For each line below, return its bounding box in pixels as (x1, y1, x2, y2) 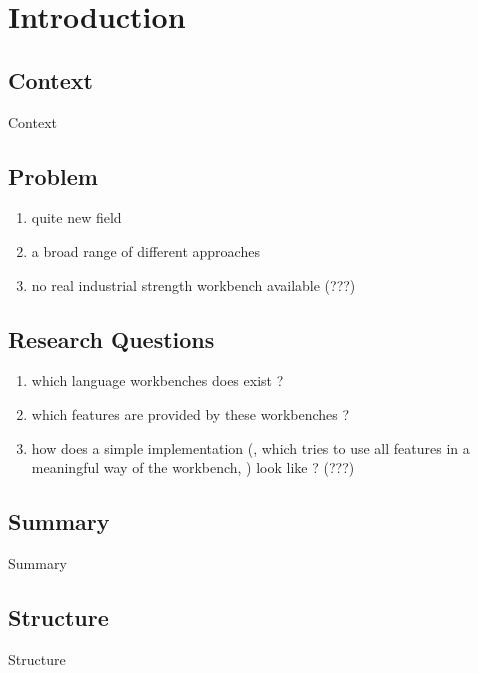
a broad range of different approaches (31, 240, 260, 261)
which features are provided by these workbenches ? (31, 403, 350, 424)
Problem (8, 160, 98, 191)
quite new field (31, 207, 122, 228)
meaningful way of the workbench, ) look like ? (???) (31, 457, 355, 478)
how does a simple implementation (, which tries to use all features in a (31, 437, 470, 458)
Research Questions (8, 323, 215, 354)
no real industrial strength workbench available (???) (31, 274, 356, 295)
